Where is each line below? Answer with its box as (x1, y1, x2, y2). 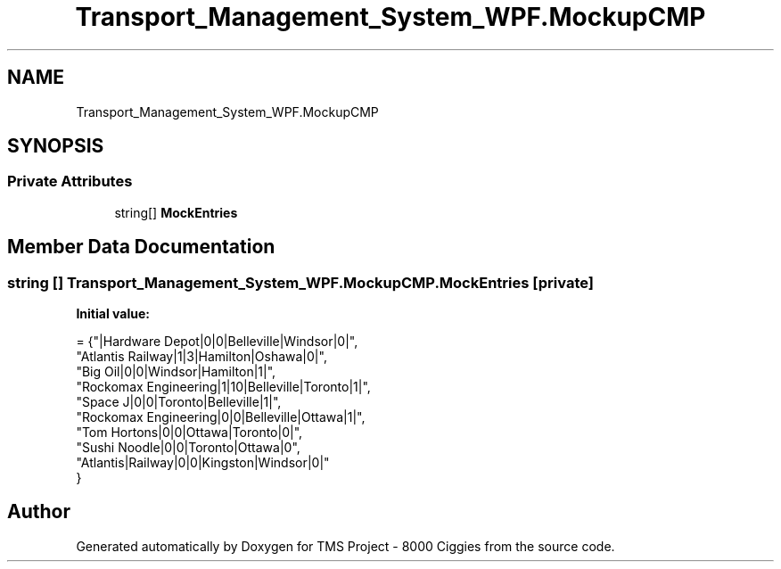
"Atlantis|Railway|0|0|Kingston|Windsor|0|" (76, 455, 330, 471)
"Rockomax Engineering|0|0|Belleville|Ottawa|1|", (76, 409, 366, 425)
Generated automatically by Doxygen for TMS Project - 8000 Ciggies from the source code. (76, 538, 615, 554)
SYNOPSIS (7, 135, 104, 158)
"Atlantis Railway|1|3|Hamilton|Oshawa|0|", (76, 349, 327, 365)
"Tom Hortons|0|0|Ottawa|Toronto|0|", (76, 425, 303, 441)
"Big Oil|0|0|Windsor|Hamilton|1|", (76, 364, 276, 380)
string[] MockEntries (114, 204, 238, 220)
